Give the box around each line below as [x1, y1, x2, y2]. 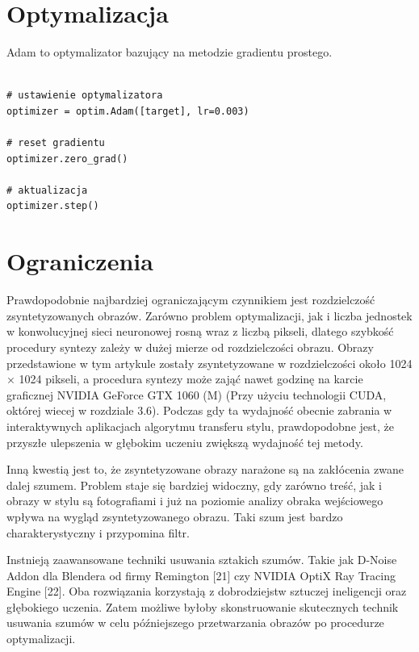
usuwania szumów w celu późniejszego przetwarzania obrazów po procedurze [6, 614, 384, 631]
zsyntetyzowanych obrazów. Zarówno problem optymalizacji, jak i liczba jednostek [6, 307, 413, 324]
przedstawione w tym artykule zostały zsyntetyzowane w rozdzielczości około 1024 [6, 354, 413, 371]
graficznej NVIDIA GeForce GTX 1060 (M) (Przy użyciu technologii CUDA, [6, 386, 387, 403]
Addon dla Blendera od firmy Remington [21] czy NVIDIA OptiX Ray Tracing [6, 566, 396, 583]
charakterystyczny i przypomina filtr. [6, 524, 190, 541]
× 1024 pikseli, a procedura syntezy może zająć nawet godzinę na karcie [6, 370, 363, 387]
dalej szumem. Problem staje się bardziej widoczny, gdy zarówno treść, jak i [6, 476, 382, 493]
